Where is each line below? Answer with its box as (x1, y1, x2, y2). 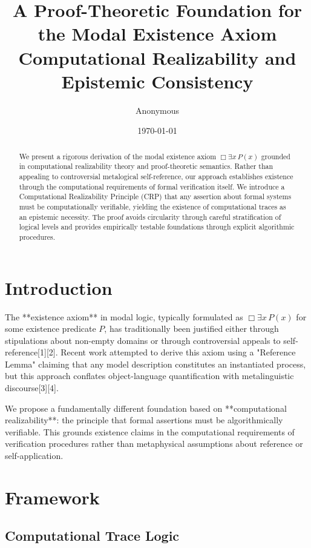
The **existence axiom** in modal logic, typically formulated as (5, 310, 243, 323)
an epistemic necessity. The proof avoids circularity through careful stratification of (19, 211, 281, 222)
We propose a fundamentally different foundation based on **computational (5, 401, 287, 414)
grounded (261, 151, 290, 161)
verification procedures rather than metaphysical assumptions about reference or (5, 437, 303, 450)
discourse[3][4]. (5, 381, 59, 394)
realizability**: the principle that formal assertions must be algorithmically (5, 414, 283, 426)
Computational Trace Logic (5, 526, 180, 545)
